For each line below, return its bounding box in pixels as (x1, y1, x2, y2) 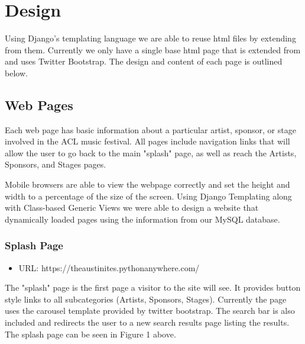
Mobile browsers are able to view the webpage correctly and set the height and (5, 178, 290, 191)
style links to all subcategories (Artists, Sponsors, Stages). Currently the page (5, 292, 287, 305)
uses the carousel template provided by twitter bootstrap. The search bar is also (5, 304, 295, 317)
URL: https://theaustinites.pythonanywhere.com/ (18, 261, 200, 274)
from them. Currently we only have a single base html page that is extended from (5, 43, 301, 56)
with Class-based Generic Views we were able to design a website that (5, 201, 259, 214)
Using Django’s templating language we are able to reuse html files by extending (5, 32, 296, 44)
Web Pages (5, 95, 73, 114)
